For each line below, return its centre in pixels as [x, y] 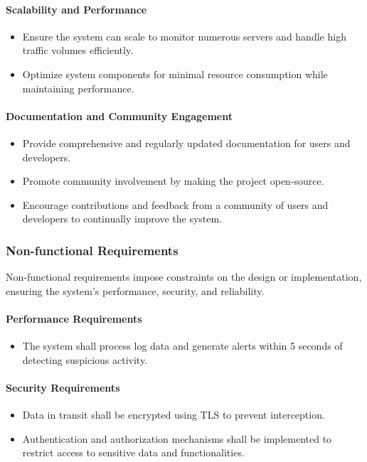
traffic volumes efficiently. [78, 50]
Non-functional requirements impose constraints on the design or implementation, [184, 277]
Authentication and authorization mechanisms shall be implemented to [177, 438]
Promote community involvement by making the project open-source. [173, 181]
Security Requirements [63, 387]
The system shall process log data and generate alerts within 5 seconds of [182, 346]
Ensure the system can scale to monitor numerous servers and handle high [184, 36]
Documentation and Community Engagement [119, 116]
